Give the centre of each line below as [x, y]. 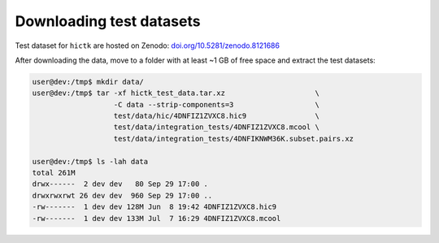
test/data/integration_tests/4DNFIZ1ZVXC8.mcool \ [217, 127]
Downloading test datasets [108, 21]
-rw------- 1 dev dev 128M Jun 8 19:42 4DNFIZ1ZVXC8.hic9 [154, 207]
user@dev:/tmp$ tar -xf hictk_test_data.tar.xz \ [176, 93]
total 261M [54, 173]
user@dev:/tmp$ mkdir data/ [88, 82]
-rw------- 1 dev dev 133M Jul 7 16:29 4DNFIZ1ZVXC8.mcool [156, 218]
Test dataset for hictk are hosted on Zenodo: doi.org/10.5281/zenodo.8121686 [148, 46]
